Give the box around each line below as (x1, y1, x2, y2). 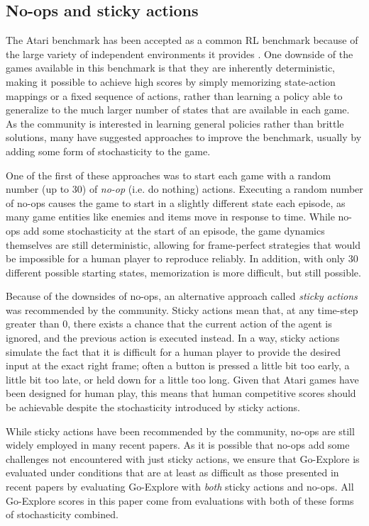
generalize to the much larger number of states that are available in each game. (6, 102, 350, 117)
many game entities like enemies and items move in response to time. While (6, 209, 335, 224)
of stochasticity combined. (6, 507, 119, 522)
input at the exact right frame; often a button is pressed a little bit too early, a (6, 358, 350, 373)
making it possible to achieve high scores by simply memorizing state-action (6, 74, 336, 89)
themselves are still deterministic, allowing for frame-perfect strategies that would (6, 237, 360, 252)
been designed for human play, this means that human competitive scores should (6, 386, 356, 401)
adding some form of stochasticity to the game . (6, 143, 211, 158)
